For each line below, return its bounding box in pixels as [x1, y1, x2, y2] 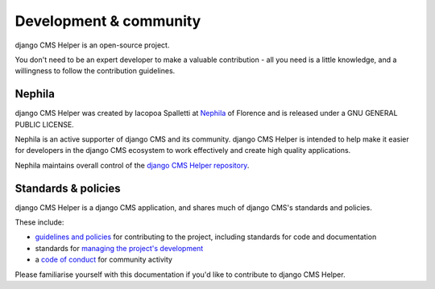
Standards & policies [14, 181, 121, 195]
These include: [14, 217, 64, 227]
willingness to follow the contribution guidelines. [14, 66, 176, 76]
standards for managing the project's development [35, 243, 204, 253]
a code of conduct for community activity [35, 254, 173, 265]
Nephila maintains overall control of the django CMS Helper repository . [14, 160, 250, 170]
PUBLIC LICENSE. [14, 119, 74, 129]
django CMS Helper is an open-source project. [14, 40, 170, 50]
